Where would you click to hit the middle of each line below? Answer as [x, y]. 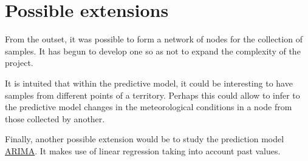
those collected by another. [55, 118]
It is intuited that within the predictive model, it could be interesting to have [149, 83]
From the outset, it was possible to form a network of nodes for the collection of [154, 39]
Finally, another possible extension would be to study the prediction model [145, 139]
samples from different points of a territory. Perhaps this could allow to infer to [152, 95]
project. [19, 63]
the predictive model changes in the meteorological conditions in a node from [149, 107]
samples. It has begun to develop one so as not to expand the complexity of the [153, 51]
